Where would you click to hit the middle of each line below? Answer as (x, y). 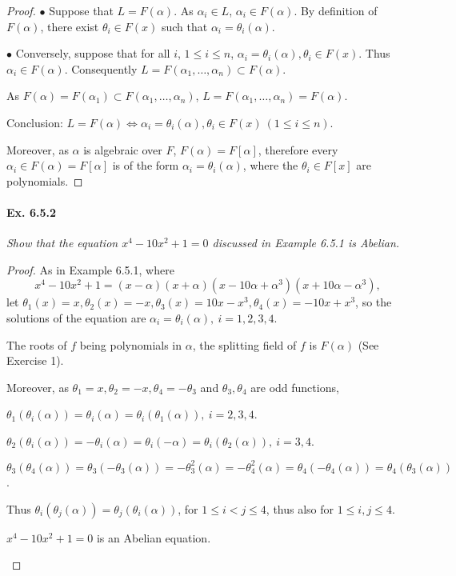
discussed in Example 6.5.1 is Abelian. (306, 243)
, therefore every (298, 149)
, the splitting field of (244, 344)
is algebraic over (123, 149)
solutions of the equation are (76, 317)
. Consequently (101, 68)
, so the (374, 302)
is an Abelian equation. (154, 537)
